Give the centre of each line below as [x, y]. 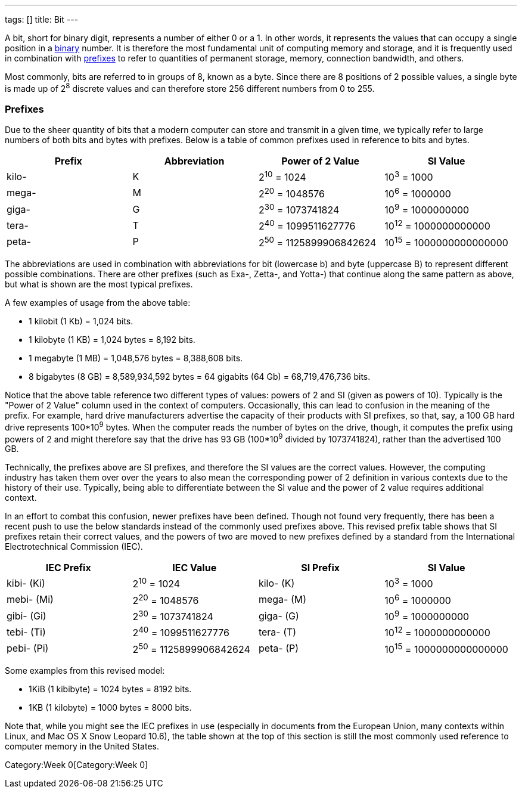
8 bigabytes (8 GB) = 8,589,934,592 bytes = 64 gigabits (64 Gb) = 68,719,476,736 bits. [200, 377]
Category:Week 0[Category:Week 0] [77, 765]
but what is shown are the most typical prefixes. [99, 284]
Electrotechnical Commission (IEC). [74, 547]
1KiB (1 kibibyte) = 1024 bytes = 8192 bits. [110, 689]
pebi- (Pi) [28, 648]
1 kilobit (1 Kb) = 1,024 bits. [81, 321]
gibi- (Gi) [27, 616]
